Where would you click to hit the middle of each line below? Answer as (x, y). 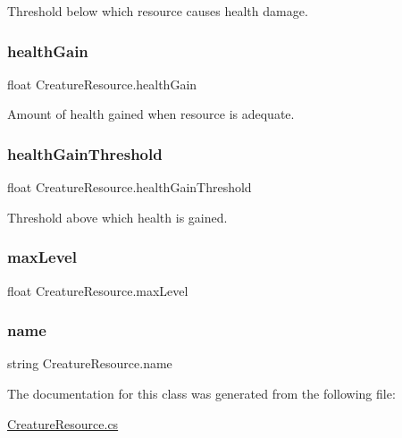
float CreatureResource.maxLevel (98, 290)
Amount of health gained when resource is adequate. (151, 114)
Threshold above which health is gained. (117, 217)
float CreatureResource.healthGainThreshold (130, 187)
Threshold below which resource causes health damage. (158, 11)
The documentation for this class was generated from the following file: (201, 394)
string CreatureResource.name (90, 363)
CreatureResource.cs (63, 423)
